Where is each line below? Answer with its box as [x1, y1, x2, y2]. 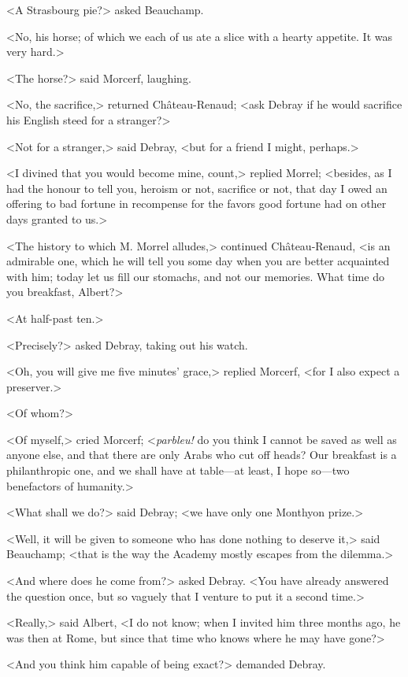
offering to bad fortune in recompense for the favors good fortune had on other [6, 195, 387, 212]
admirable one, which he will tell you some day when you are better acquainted [6, 253, 390, 269]
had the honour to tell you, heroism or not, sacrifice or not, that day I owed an [6, 179, 388, 196]
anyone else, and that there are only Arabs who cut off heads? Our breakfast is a [6, 446, 397, 463]
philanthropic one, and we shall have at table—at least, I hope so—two [6, 462, 350, 479]
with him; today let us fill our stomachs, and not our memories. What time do [6, 268, 384, 284]
